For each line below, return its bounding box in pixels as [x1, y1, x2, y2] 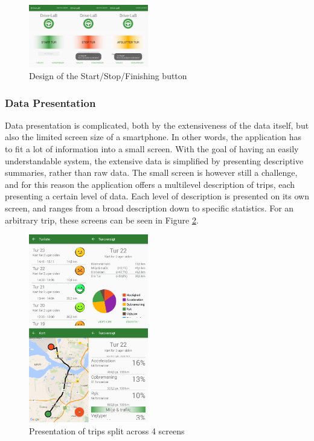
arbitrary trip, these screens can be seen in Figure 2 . [5, 213, 199, 226]
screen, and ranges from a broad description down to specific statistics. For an [5, 201, 294, 214]
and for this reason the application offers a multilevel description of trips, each [5, 178, 295, 190]
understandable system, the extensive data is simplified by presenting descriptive [5, 154, 304, 167]
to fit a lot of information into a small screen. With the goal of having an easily [5, 142, 299, 155]
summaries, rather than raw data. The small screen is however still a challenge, [5, 166, 298, 179]
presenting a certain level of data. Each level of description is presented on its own [5, 190, 309, 202]
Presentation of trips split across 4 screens [29, 424, 185, 437]
